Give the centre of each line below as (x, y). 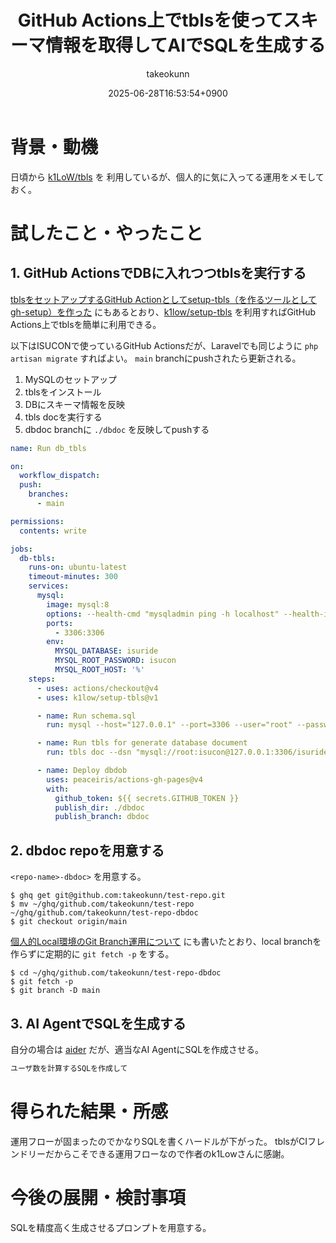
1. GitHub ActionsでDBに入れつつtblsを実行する (158, 273)
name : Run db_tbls (48, 448)
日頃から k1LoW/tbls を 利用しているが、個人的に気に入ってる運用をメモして (167, 177)
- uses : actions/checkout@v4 (97, 688)
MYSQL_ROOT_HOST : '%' (99, 670)
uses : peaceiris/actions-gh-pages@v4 (124, 779)
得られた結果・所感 (89, 1112)
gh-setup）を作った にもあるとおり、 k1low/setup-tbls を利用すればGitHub (163, 312)
